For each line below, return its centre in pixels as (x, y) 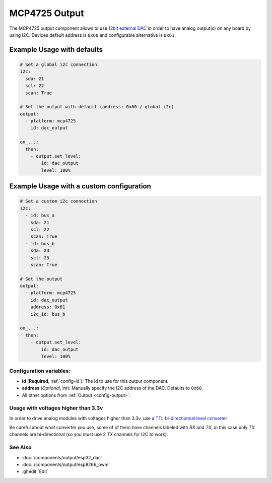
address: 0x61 (48, 307)
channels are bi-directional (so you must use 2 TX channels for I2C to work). (89, 434)
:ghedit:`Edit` (35, 471)
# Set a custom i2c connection (59, 201)
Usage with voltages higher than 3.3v (56, 408)
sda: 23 (40, 251)
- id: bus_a (40, 216)
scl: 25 (40, 258)
